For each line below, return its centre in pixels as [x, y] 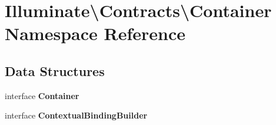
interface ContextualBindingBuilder [76, 115]
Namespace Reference [95, 33]
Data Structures [55, 70]
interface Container [42, 95]
